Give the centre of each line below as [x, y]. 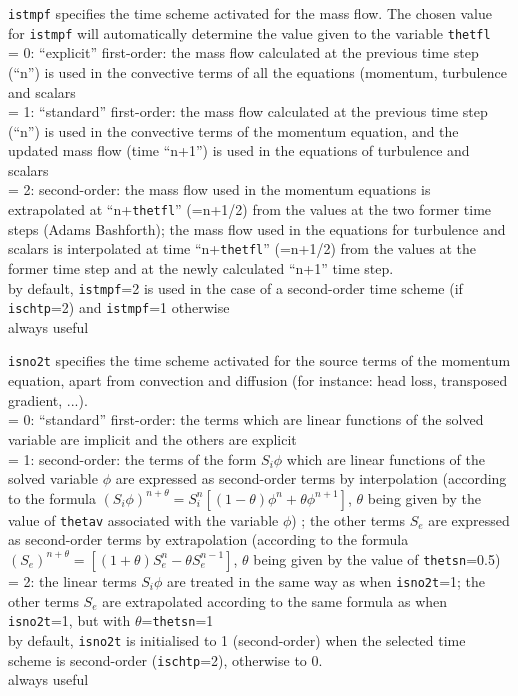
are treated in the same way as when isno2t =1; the [326, 580]
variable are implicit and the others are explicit [152, 438]
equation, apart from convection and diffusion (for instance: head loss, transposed [258, 380]
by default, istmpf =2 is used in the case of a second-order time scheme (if [235, 287]
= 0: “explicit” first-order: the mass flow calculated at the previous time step [243, 52]
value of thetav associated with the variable [143, 519]
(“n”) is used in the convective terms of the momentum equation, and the [233, 130]
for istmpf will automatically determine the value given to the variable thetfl [249, 32]
